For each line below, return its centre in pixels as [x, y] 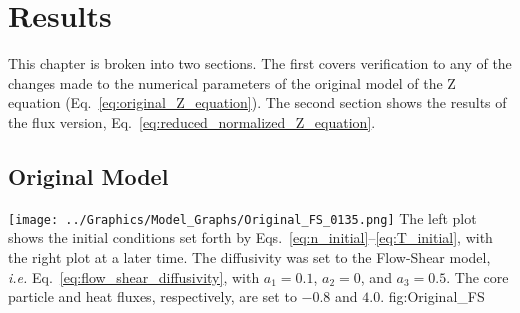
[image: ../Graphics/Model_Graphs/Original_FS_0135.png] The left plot [242, 217]
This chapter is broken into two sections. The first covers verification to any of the [260, 63]
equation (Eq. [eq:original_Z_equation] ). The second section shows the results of [257, 102]
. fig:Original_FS [432, 296]
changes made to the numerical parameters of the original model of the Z [232, 82]
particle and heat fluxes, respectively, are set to [152, 296]
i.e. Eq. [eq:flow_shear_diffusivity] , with [134, 276]
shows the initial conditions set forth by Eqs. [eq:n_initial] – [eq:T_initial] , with [250, 237]
